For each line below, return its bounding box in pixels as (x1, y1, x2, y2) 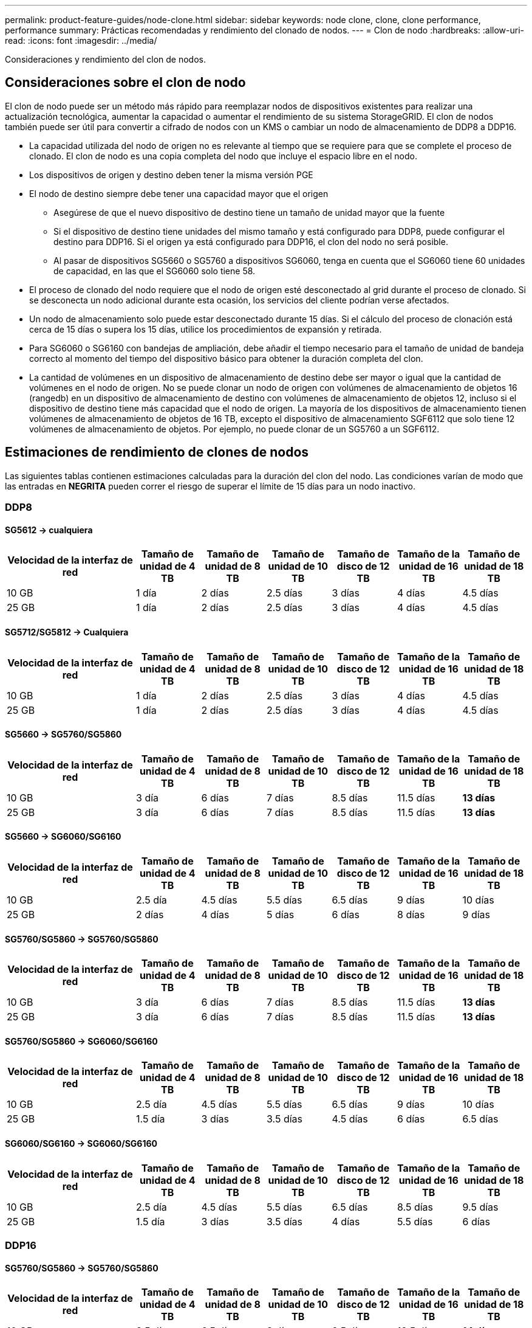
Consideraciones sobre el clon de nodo (5, 75, 246, 91)
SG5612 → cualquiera (5, 524, 93, 535)
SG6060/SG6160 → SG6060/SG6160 (5, 1138, 158, 1149)
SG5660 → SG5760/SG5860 (5, 729, 122, 740)
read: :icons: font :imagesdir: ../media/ (5, 35, 157, 46)
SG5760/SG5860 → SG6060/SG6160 (5, 1036, 158, 1046)
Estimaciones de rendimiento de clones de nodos (5, 444, 309, 460)
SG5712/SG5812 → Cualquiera (5, 626, 129, 637)
